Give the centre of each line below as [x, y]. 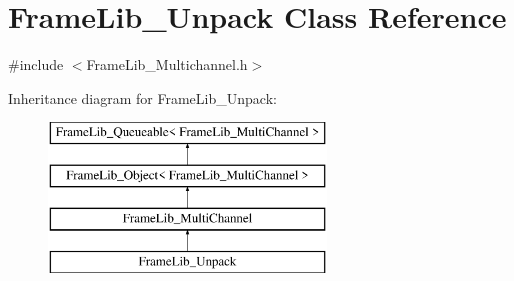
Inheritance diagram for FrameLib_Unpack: [142, 97]
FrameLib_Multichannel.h [167, 64]
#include [36, 64]
